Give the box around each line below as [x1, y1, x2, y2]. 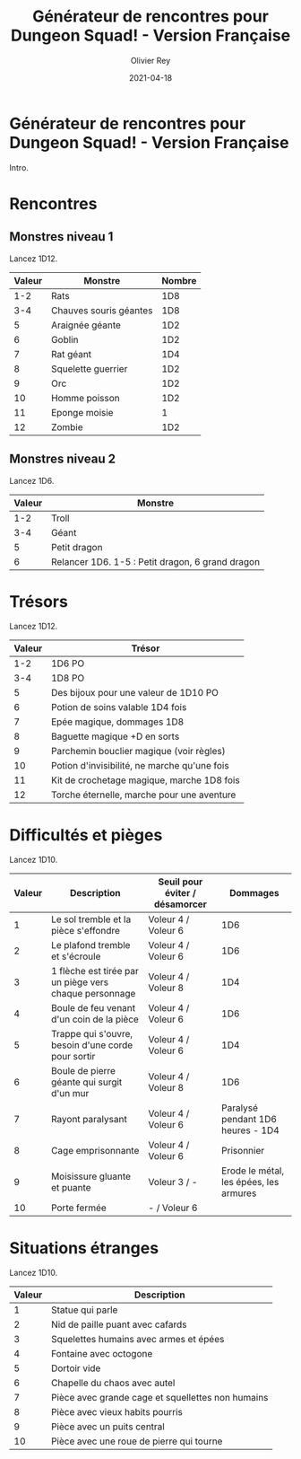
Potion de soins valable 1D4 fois [50, 701, 187, 714]
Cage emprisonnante [50, 1145, 140, 1157]
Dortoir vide [50, 1362, 101, 1375]
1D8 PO [50, 672, 85, 684]
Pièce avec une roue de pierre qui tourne [50, 1435, 223, 1447]
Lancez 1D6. [9, 475, 55, 486]
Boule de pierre [50, 1065, 116, 1077]
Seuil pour [158, 875, 203, 888]
